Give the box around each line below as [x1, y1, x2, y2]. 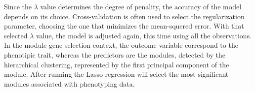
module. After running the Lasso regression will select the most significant [4, 69, 229, 79]
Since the [4, 1, 32, 11]
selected [4, 30, 28, 40]
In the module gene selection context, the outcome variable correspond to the [4, 40, 238, 50]
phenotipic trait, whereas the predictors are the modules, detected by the [4, 49, 226, 60]
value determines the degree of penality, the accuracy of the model [40, 1, 242, 11]
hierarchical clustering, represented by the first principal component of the [4, 59, 229, 69]
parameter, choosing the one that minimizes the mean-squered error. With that [4, 21, 244, 31]
